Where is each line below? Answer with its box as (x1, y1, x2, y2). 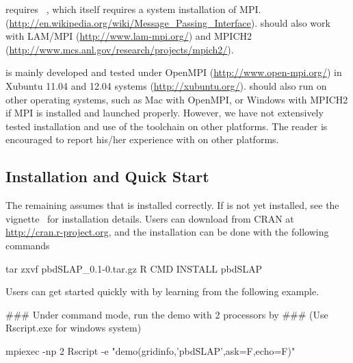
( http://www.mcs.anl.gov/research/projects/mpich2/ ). (5, 42, 234, 56)
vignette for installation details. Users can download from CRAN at (5, 211, 294, 225)
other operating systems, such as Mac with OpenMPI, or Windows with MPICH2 (5, 92, 348, 106)
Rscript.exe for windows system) (5, 321, 142, 335)
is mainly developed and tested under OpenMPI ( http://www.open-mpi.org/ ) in (5, 65, 342, 79)
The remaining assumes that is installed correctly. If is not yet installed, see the (5, 198, 339, 212)
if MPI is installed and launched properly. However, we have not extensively (5, 105, 324, 120)
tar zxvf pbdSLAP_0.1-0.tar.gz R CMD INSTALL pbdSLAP (5, 261, 263, 275)
